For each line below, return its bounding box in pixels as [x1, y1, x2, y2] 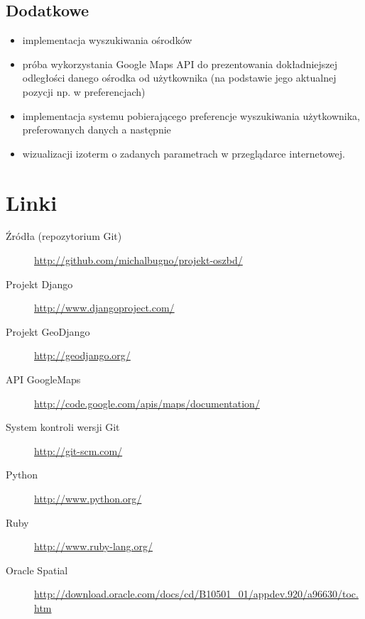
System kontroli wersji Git [6, 420, 120, 434]
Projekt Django [6, 276, 73, 291]
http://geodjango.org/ [34, 348, 131, 363]
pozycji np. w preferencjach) [22, 84, 146, 99]
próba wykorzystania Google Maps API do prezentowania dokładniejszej [22, 56, 338, 71]
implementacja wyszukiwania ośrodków [22, 33, 192, 48]
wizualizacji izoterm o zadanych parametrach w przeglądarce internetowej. [22, 146, 345, 160]
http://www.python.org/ [34, 491, 142, 506]
